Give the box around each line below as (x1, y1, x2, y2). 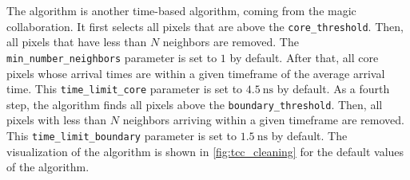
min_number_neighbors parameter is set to (6, 49, 217, 65)
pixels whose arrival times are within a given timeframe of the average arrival (6, 65, 385, 81)
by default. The (271, 127, 348, 143)
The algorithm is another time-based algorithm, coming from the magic (6, 2, 356, 18)
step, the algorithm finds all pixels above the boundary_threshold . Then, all (6, 96, 383, 112)
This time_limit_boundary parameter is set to (6, 127, 237, 143)
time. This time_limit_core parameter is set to (6, 80, 243, 97)
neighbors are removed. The (162, 33, 299, 50)
